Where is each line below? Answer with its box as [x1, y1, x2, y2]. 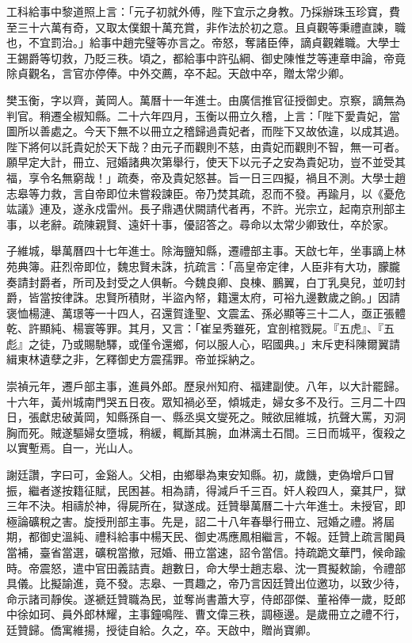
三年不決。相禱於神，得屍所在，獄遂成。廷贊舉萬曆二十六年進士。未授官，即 [6, 497, 406, 514]
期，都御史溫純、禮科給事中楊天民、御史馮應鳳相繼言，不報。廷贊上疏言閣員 [6, 528, 406, 545]
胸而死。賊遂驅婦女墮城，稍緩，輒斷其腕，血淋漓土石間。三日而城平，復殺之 [6, 424, 406, 440]
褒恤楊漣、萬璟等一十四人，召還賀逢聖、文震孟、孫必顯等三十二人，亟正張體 [6, 304, 406, 321]
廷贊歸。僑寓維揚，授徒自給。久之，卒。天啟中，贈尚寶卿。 [6, 621, 317, 637]
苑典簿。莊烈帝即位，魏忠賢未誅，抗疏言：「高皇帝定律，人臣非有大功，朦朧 [6, 257, 400, 274]
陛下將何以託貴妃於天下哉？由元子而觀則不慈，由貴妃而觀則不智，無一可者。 [6, 138, 406, 154]
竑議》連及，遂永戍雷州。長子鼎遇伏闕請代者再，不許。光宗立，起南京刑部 [6, 200, 395, 217]
